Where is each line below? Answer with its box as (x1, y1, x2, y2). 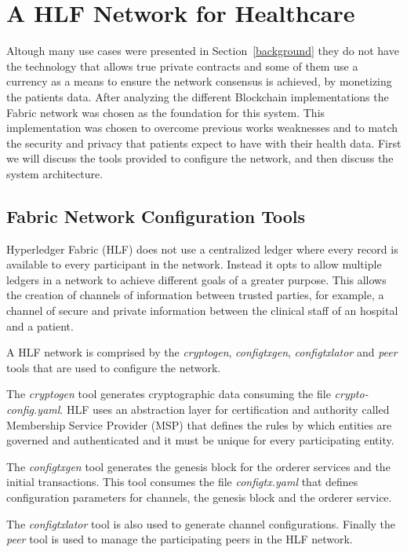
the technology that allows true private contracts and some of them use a (6, 57, 358, 74)
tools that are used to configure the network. (6, 359, 221, 375)
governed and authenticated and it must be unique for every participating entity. (6, 432, 394, 448)
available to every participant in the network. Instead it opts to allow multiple (6, 256, 382, 272)
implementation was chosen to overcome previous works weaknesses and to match (6, 119, 398, 136)
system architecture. (6, 165, 104, 181)
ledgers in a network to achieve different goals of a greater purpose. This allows (6, 271, 387, 287)
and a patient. (6, 317, 74, 334)
